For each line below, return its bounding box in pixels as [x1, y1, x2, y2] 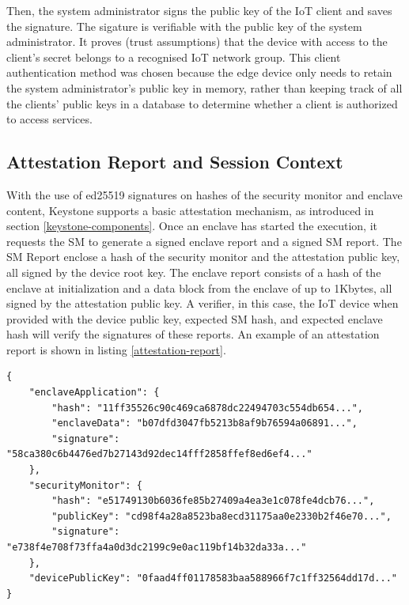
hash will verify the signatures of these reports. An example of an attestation [6, 326, 380, 342]
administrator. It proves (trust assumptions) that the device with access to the [6, 33, 388, 50]
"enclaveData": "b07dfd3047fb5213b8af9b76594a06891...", [51, 418, 358, 429]
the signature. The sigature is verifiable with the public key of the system [6, 17, 362, 34]
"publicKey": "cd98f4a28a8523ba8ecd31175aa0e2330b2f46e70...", [51, 510, 392, 522]
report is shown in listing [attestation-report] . [6, 341, 226, 357]
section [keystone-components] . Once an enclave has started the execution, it [6, 217, 378, 234]
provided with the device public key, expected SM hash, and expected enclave [6, 310, 383, 327]
